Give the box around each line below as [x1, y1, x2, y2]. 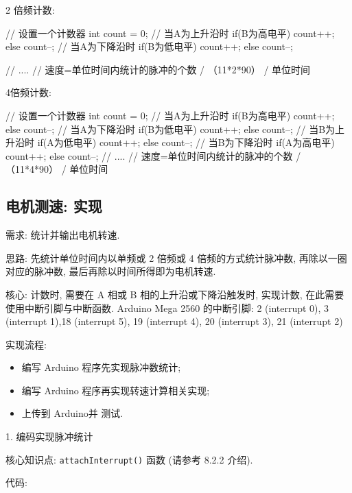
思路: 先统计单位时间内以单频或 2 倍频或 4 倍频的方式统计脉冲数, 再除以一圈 [5, 250, 347, 265]
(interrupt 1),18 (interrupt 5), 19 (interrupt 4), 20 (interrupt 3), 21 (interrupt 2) [5, 314, 343, 328]
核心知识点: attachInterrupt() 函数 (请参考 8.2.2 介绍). [5, 452, 253, 466]
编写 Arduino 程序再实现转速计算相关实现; [21, 383, 210, 397]
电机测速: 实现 [5, 195, 102, 217]
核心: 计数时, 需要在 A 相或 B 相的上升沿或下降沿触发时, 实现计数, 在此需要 [5, 287, 344, 301]
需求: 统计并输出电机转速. [5, 228, 120, 242]
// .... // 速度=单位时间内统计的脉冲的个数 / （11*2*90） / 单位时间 [5, 62, 311, 76]
